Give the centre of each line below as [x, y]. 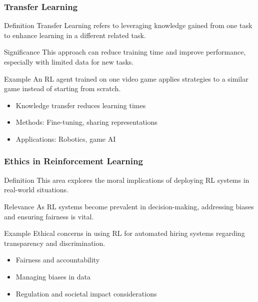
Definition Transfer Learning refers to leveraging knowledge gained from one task [128, 25]
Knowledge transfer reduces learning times [81, 105]
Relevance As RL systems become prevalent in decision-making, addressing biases [129, 206]
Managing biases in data [53, 276]
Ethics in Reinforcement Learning [73, 161]
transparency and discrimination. [55, 243]
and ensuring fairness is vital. [49, 216]
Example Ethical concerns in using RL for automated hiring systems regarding [124, 233]
